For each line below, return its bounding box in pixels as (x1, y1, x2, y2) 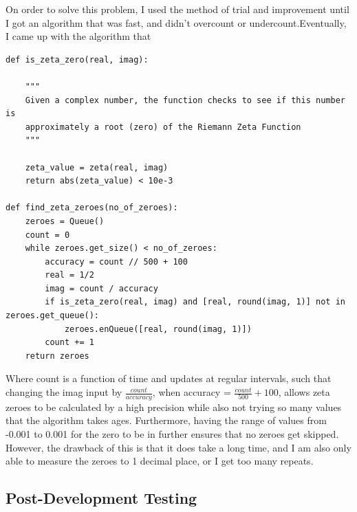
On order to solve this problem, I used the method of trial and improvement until (6, 2, 349, 16)
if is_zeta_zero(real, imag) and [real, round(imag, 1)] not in (45, 297, 345, 307)
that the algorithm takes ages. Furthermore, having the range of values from (6, 413, 327, 427)
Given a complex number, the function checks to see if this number (25, 95, 345, 105)
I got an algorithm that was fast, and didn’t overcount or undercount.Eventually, (6, 15, 347, 30)
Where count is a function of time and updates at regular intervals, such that (6, 371, 332, 386)
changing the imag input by (6, 385, 122, 399)
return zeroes (25, 350, 89, 361)
